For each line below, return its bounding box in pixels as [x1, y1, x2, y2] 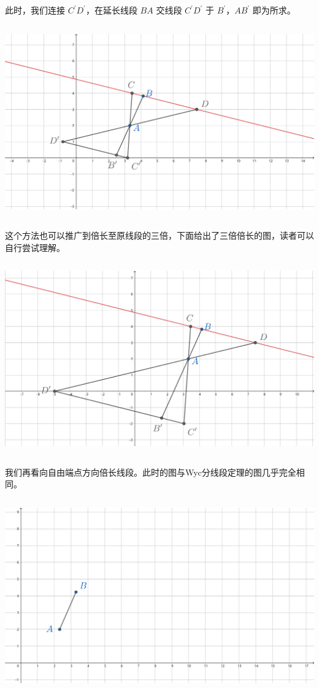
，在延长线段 [85, 4, 137, 16]
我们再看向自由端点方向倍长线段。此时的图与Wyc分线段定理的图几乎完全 [5, 465, 296, 478]
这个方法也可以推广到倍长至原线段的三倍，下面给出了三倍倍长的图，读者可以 [5, 228, 314, 241]
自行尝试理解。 [5, 241, 65, 253]
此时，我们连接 [5, 4, 65, 16]
